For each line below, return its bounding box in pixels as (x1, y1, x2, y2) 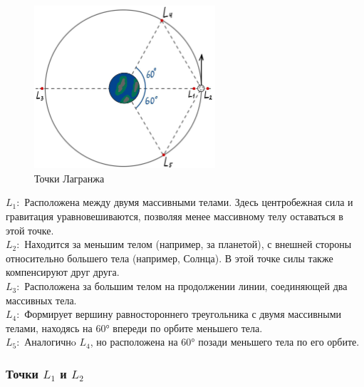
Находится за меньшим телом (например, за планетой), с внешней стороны (24, 237, 352, 252)
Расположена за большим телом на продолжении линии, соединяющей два (24, 279, 348, 294)
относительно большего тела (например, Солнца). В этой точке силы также (6, 250, 333, 265)
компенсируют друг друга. (6, 264, 120, 279)
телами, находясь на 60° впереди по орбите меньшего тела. (6, 320, 263, 335)
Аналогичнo (24, 334, 76, 349)
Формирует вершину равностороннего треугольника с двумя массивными (24, 306, 342, 321)
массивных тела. (6, 292, 77, 307)
